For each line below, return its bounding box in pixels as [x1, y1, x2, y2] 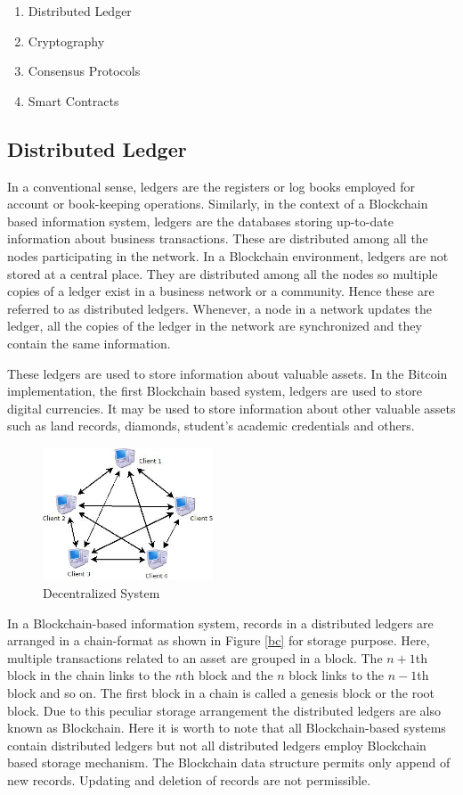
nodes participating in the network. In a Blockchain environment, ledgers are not [7, 246, 449, 265]
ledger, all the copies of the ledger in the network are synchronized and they [7, 316, 422, 335]
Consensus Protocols [28, 61, 141, 80]
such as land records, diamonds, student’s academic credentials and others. [7, 416, 415, 435]
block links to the [288, 666, 385, 684]
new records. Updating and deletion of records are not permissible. [7, 770, 371, 789]
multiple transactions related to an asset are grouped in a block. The [7, 648, 383, 667]
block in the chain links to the [7, 666, 172, 684]
